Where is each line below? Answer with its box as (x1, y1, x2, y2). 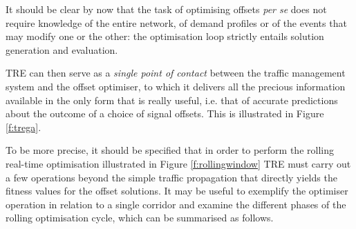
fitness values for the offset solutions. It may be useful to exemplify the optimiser (6, 183, 348, 198)
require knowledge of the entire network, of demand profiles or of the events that (6, 15, 347, 30)
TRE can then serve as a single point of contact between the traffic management (6, 66, 346, 80)
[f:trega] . (6, 119, 41, 134)
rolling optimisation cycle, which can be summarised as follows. (6, 210, 274, 225)
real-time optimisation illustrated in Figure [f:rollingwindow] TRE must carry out (6, 156, 351, 170)
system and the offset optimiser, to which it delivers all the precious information (6, 79, 346, 93)
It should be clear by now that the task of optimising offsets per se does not (6, 2, 327, 16)
